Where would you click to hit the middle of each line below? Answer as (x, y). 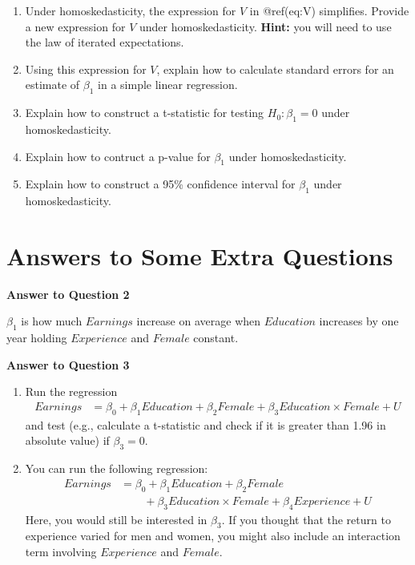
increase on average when (199, 321)
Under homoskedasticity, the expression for (131, 10)
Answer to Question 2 (68, 294)
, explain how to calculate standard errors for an (275, 69)
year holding (37, 338)
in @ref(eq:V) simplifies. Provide (329, 10)
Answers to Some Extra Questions (200, 255)
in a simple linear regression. (168, 85)
